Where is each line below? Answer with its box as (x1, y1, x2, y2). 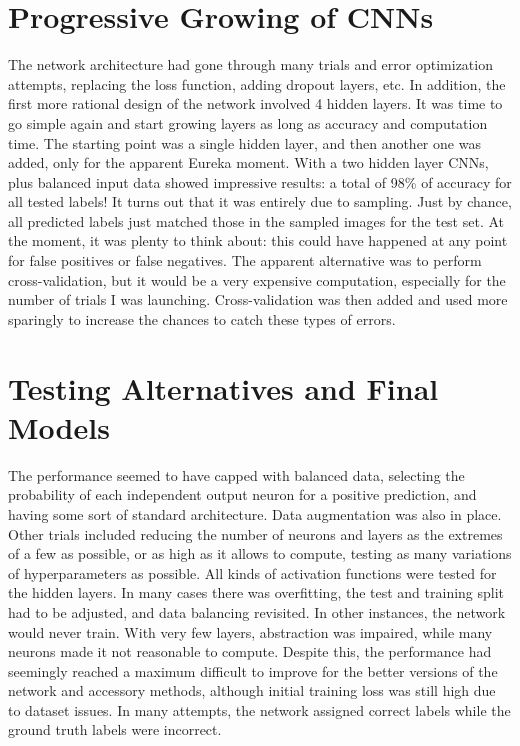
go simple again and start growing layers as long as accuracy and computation (8, 112, 488, 133)
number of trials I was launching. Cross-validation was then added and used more (8, 289, 508, 310)
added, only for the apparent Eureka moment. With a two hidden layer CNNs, (8, 152, 489, 173)
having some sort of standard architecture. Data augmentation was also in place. (8, 503, 502, 524)
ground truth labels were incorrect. (8, 719, 222, 740)
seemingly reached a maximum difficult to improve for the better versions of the (8, 660, 498, 681)
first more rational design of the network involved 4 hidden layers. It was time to (8, 93, 503, 114)
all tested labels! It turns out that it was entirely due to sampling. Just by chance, (8, 191, 512, 212)
